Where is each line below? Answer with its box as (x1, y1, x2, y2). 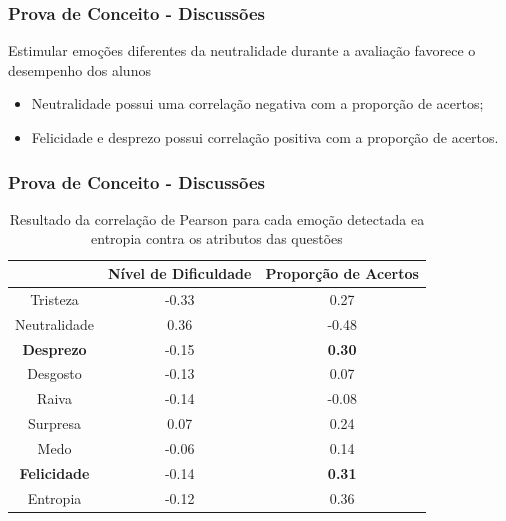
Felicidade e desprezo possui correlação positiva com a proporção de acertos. (31, 127, 499, 147)
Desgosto (27, 363, 82, 384)
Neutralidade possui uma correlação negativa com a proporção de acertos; (31, 93, 484, 114)
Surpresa (27, 413, 82, 434)
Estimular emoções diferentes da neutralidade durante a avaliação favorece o (8, 40, 476, 61)
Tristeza (30, 288, 79, 309)
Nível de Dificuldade (108, 263, 252, 283)
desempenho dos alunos (8, 59, 151, 80)
